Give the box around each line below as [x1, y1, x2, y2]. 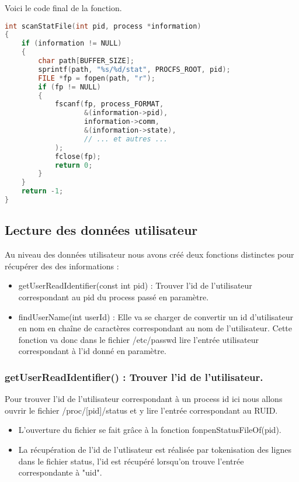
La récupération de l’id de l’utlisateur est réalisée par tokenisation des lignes [18, 443, 291, 455]
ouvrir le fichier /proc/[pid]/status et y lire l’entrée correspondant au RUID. [5, 404, 278, 416]
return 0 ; [54, 161, 93, 169]
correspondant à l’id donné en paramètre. [18, 345, 166, 357]
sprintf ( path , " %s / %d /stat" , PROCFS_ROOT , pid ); [38, 65, 231, 74]
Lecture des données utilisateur [5, 221, 198, 239]
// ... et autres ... [84, 134, 168, 143]
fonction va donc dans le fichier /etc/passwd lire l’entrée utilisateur [18, 333, 259, 345]
